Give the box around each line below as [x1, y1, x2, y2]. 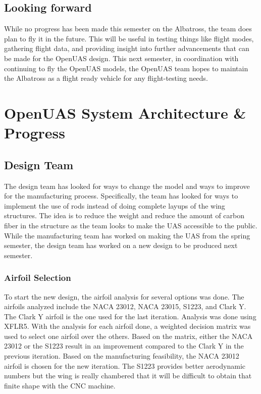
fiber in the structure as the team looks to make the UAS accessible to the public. [4, 220, 257, 230]
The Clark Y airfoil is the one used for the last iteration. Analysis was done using [4, 311, 256, 321]
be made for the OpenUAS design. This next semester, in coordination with [4, 53, 239, 63]
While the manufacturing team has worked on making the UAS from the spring [4, 230, 250, 240]
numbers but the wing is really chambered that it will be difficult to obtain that [4, 370, 252, 381]
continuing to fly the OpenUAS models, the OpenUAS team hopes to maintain [4, 63, 248, 73]
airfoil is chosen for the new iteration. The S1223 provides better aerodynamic [4, 360, 246, 371]
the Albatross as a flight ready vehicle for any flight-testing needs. [4, 73, 208, 83]
